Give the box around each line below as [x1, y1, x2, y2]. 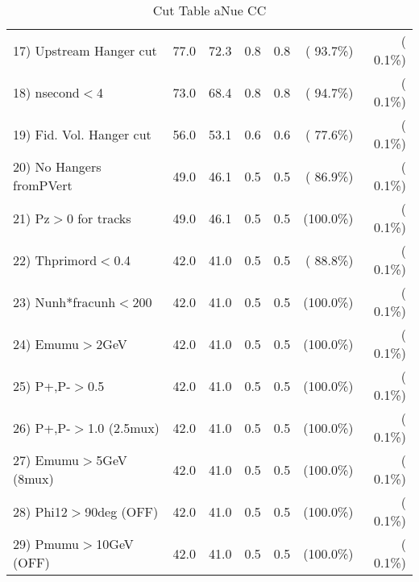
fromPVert [13, 176, 73, 194]
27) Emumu [13, 451, 80, 469]
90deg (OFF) [85, 501, 159, 521]
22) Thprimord [13, 250, 97, 269]
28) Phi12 [13, 501, 68, 521]
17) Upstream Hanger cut [13, 40, 157, 60]
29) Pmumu [13, 534, 80, 553]
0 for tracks [66, 208, 131, 227]
